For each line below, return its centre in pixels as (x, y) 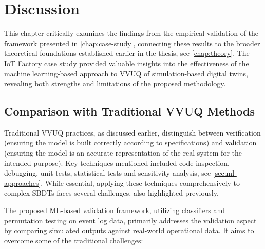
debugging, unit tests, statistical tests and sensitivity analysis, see (108, 173)
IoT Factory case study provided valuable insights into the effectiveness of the (127, 63)
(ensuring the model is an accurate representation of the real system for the (123, 153)
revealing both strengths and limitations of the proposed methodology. (115, 83)
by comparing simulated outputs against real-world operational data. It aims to (129, 230)
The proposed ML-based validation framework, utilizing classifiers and (115, 210)
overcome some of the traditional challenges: (74, 240)
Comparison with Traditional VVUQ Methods (129, 111)
